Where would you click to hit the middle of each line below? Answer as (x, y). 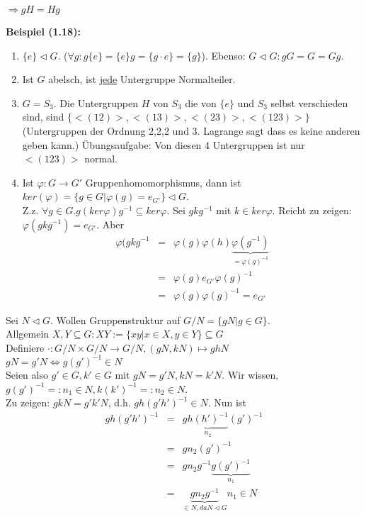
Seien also (27, 374)
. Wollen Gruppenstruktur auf (115, 319)
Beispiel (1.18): (43, 31)
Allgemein (28, 334)
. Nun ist (227, 402)
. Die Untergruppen (96, 102)
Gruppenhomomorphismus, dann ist (163, 182)
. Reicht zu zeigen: (312, 210)
